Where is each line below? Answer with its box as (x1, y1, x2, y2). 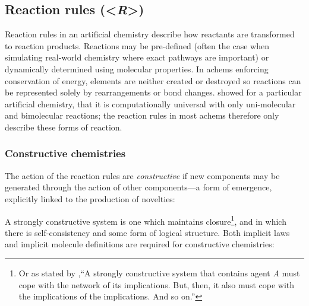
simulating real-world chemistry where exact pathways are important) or (5, 51, 269, 63)
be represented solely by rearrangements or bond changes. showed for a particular (5, 86, 302, 98)
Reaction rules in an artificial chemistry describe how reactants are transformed (5, 28, 295, 40)
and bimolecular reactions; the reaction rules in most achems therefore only (5, 109, 279, 122)
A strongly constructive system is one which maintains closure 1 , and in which (5, 213, 286, 227)
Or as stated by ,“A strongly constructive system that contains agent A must (18, 266, 300, 279)
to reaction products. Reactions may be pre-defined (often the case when (5, 39, 270, 52)
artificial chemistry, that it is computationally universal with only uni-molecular (5, 97, 296, 110)
